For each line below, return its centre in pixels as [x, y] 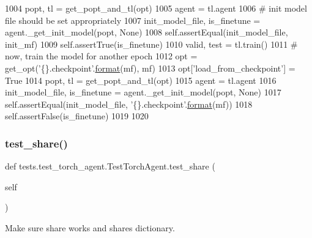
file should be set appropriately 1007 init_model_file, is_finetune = [133, 20]
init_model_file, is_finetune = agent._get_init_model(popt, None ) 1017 [143, 92]
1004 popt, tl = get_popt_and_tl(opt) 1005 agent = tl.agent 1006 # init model [156, 8]
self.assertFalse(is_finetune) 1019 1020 [77, 116]
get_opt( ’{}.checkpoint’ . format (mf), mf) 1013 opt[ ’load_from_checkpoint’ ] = [150, 68]
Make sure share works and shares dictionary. [90, 227]
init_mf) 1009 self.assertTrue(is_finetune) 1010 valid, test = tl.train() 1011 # [151, 44]
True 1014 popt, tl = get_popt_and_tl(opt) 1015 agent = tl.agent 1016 [141, 80]
